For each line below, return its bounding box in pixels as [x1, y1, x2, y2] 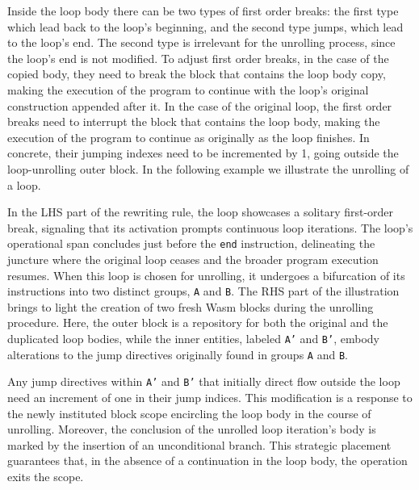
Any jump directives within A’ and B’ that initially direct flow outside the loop [7, 373, 400, 390]
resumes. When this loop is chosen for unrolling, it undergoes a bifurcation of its [7, 266, 405, 283]
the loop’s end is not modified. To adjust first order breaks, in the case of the [7, 49, 389, 66]
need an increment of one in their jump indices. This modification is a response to [7, 388, 413, 405]
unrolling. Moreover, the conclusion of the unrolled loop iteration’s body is [7, 421, 376, 438]
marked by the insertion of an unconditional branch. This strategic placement [7, 436, 392, 453]
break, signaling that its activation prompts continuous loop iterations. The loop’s [7, 219, 413, 236]
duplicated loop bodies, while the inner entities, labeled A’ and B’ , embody [7, 330, 379, 346]
